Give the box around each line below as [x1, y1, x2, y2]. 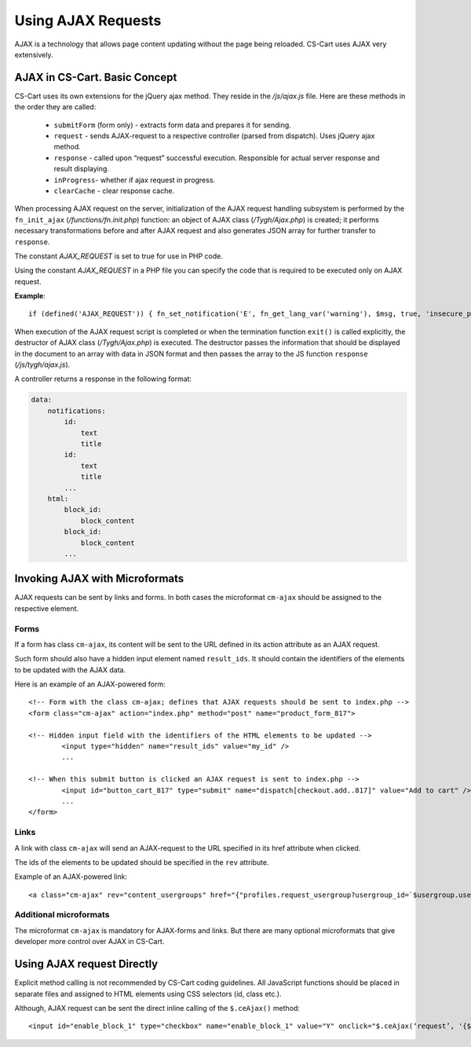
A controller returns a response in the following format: [14, 374, 192, 384]
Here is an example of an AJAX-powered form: [14, 679, 166, 689]
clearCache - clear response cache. [53, 185, 175, 196]
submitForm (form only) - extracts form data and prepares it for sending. [53, 120, 292, 130]
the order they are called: [14, 102, 97, 112]
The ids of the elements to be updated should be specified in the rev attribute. [14, 857, 269, 867]
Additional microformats [14, 910, 110, 921]
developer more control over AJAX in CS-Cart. [14, 937, 165, 946]
